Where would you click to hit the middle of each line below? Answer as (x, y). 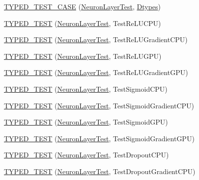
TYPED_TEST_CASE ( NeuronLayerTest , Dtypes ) (82, 6)
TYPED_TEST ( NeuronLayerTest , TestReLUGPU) (83, 56)
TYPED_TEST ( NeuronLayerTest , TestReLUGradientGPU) (96, 72)
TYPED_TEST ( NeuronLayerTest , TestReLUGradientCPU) (96, 39)
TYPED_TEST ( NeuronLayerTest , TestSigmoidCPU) (86, 89)
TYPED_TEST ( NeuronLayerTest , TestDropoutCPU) (86, 155)
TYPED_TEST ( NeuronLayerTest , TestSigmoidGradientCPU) (99, 105)
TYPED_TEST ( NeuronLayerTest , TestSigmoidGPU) (86, 122)
